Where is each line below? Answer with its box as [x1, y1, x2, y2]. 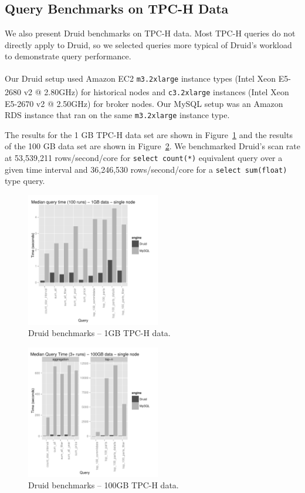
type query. [5, 175, 45, 187]
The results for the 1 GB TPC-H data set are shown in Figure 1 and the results [5, 128, 293, 140]
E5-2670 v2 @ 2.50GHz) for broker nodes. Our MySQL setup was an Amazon [5, 97, 283, 109]
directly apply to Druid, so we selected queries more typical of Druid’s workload [5, 38, 292, 51]
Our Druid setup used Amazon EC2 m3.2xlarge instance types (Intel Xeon [5, 72, 276, 84]
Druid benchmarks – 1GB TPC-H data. [28, 327, 171, 339]
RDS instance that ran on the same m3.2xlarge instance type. [5, 109, 230, 121]
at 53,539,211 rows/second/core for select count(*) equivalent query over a [5, 152, 283, 164]
